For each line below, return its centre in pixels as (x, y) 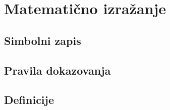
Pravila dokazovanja (58, 70)
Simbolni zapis (43, 40)
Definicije (29, 100)
